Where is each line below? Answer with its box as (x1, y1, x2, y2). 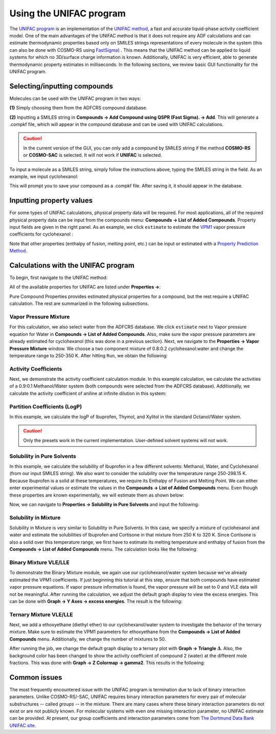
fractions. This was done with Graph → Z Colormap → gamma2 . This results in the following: (9, 660, 205, 665)
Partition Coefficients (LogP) (9, 403, 82, 410)
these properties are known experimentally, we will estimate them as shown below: (9, 492, 184, 498)
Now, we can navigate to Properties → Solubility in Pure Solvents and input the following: (9, 501, 199, 507)
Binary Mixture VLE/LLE (9, 558, 70, 566)
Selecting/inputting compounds (9, 82, 113, 91)
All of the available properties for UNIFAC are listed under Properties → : (9, 284, 161, 290)
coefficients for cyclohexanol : (9, 231, 74, 238)
